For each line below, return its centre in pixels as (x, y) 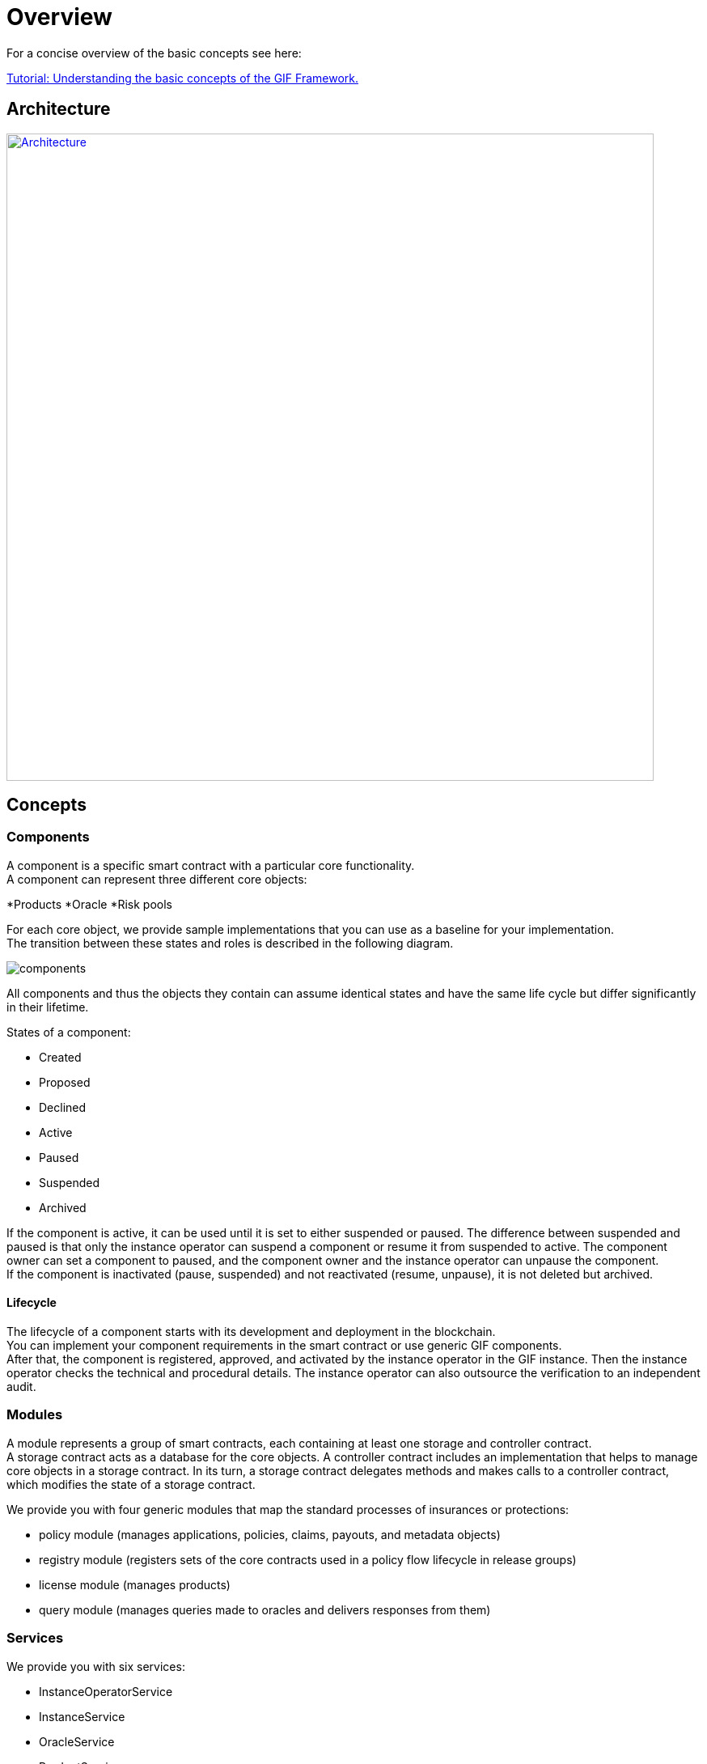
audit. (21, 1387)
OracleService (77, 1741)
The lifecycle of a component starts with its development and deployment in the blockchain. (251, 1332)
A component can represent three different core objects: (157, 879)
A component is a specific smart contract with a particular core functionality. (211, 865)
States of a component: (69, 1032)
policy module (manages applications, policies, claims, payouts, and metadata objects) (270, 1534)
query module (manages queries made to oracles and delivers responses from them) (265, 1609)
